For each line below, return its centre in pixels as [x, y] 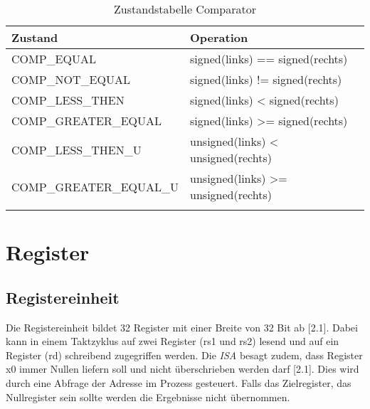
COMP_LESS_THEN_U [76, 149]
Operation [219, 37]
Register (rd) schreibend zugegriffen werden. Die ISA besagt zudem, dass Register [184, 355]
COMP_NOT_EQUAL [71, 79]
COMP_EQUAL [54, 59]
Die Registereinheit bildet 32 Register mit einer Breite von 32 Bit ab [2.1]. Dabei [182, 327]
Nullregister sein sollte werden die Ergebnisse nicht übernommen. [148, 397]
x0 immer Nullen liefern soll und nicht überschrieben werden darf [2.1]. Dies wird [183, 369]
